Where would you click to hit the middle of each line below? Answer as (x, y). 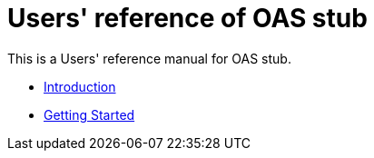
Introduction (80, 86)
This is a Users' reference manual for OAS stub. (149, 58)
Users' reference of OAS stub (187, 18)
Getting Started (89, 114)
